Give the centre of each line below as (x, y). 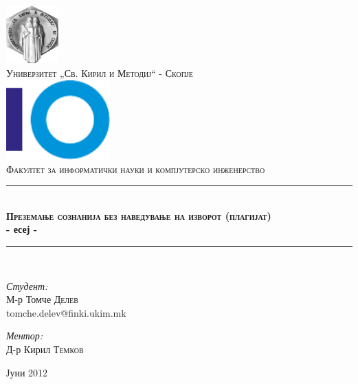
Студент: (27, 285)
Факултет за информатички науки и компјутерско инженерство (136, 169)
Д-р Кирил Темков (45, 349)
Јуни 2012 (27, 372)
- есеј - (22, 229)
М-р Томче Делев (42, 299)
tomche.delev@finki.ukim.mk (66, 312)
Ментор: (25, 336)
